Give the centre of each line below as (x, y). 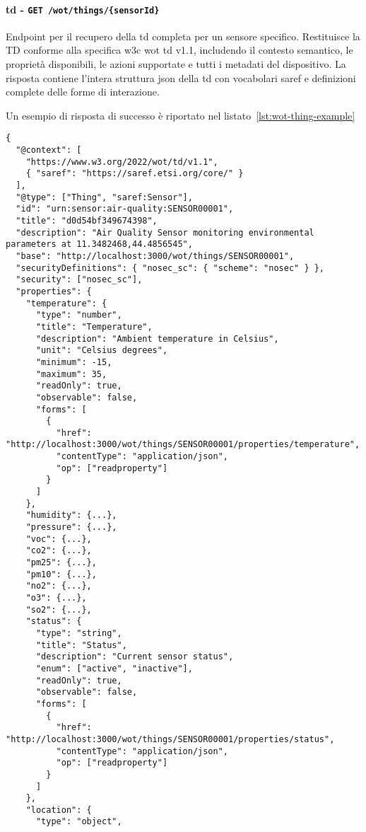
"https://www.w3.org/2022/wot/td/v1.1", (122, 162)
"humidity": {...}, (71, 515)
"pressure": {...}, (71, 527)
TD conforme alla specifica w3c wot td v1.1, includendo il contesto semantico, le (179, 50)
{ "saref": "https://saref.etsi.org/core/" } (135, 174)
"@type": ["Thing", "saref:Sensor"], (104, 197)
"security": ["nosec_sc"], (79, 280)
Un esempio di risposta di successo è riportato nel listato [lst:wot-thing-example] (181, 115)
